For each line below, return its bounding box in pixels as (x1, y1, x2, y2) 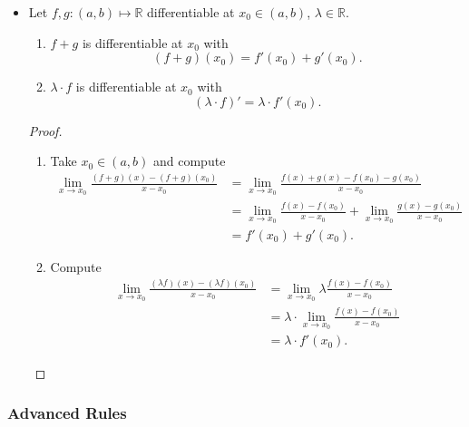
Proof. (28, 121, 63, 140)
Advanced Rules (7, 402, 127, 424)
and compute (153, 151, 226, 170)
